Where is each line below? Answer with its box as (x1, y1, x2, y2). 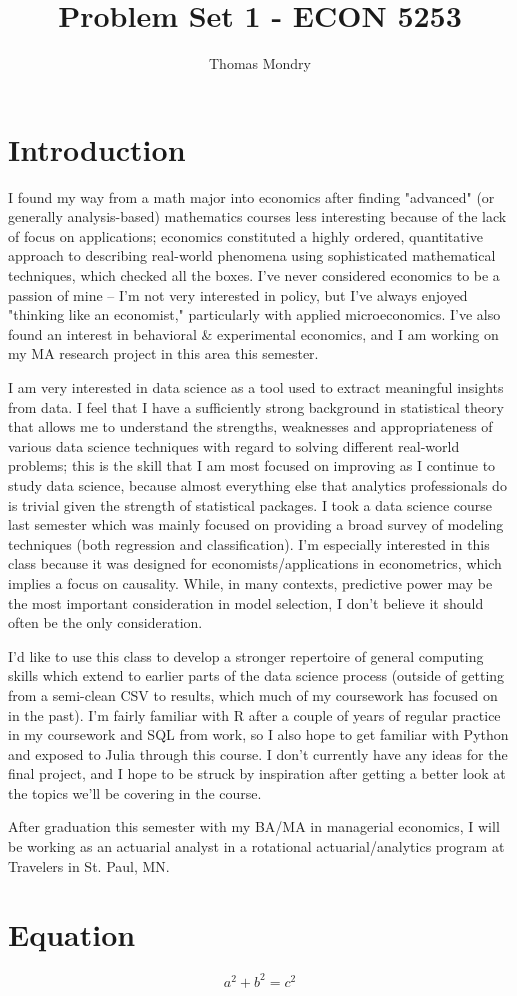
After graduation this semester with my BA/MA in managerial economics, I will (8, 816, 500, 837)
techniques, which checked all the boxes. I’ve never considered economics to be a (8, 265, 500, 286)
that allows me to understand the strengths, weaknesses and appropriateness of (8, 416, 493, 437)
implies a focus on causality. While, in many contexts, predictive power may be (8, 572, 493, 593)
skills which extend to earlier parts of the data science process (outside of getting (8, 665, 505, 686)
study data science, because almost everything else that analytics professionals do (8, 474, 507, 495)
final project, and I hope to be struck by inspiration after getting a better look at (8, 763, 506, 784)
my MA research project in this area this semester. (8, 343, 319, 364)
